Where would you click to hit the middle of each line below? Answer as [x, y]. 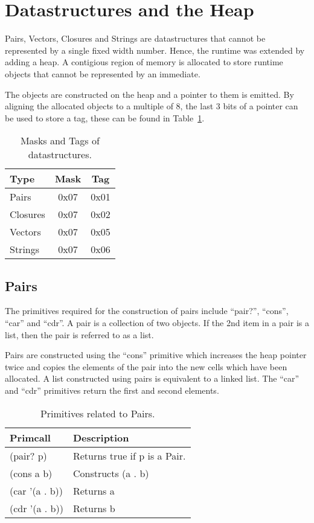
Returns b [94, 508]
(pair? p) [28, 455]
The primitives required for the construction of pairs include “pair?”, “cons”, [147, 311]
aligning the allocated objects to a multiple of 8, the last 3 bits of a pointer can [152, 106]
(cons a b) [31, 473]
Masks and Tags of [60, 141]
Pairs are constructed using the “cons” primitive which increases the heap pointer [156, 355]
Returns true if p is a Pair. [129, 455]
